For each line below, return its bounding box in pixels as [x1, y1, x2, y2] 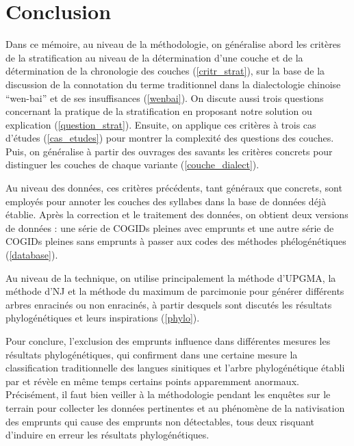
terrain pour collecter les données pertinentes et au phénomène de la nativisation [5, 400, 345, 415]
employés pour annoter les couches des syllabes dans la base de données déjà [5, 194, 327, 208]
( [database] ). [5, 248, 58, 262]
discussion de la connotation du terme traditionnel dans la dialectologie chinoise [5, 77, 341, 91]
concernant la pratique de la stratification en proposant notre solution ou [5, 104, 312, 118]
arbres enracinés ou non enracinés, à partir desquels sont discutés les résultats [5, 297, 332, 311]
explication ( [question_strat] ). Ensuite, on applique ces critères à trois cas [5, 117, 316, 131]
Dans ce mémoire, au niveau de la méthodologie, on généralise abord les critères [5, 37, 341, 51]
